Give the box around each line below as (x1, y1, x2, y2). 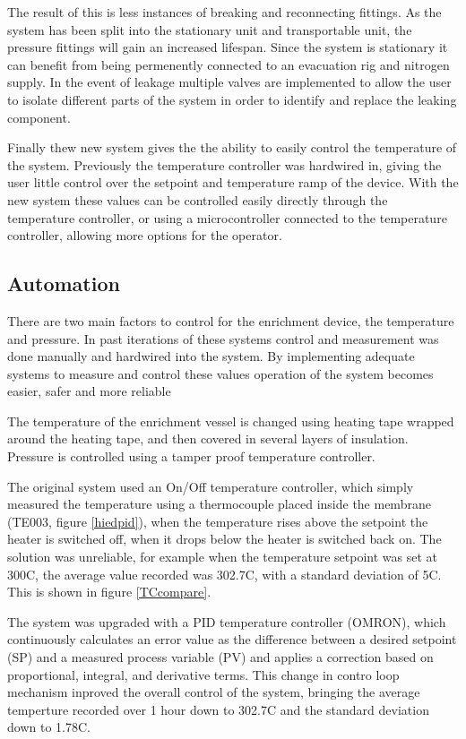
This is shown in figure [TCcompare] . (7, 582, 211, 601)
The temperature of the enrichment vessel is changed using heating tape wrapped (7, 411, 454, 430)
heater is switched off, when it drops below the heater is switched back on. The (7, 529, 442, 548)
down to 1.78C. (7, 718, 91, 736)
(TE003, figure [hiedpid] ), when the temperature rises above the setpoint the (7, 511, 428, 530)
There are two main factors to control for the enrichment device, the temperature (7, 311, 454, 330)
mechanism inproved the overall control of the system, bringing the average (7, 683, 420, 701)
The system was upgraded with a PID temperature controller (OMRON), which (7, 612, 446, 631)
